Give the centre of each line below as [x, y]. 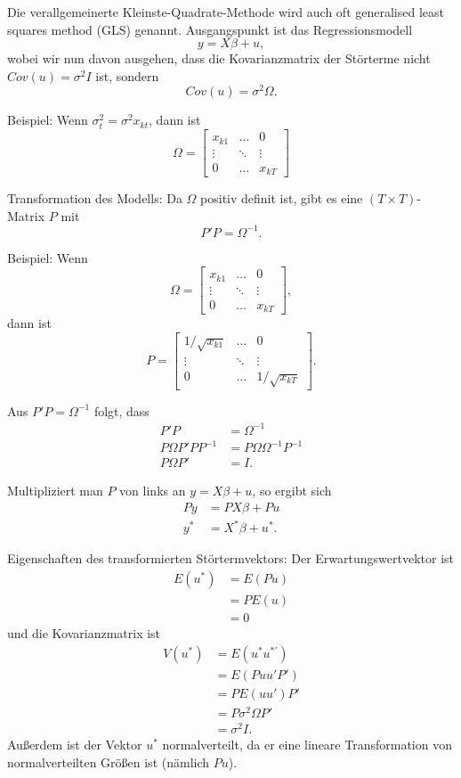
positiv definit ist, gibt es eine [282, 198]
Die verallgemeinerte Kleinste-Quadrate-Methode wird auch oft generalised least [226, 12]
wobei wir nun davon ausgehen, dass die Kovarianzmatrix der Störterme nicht [219, 58]
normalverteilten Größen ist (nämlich [109, 762]
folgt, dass [121, 410]
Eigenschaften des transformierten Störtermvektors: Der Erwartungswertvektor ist [230, 558]
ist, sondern [127, 75]
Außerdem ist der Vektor [75, 744]
